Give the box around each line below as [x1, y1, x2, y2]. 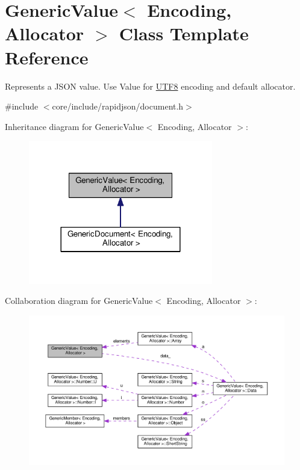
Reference [5, 45, 89, 69]
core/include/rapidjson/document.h [52, 100, 184, 113]
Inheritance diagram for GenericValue [5, 120, 144, 132]
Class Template [119, 21, 249, 46]
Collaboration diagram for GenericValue [5, 294, 153, 307]
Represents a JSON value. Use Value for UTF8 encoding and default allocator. [5, 79, 296, 92]
